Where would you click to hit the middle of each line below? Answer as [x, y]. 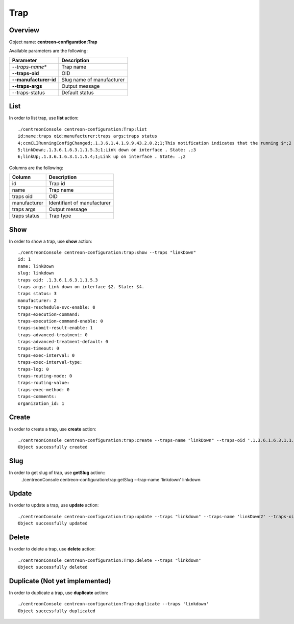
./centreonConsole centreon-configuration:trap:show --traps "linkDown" [107, 252]
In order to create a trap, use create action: [53, 429]
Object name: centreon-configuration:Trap [53, 42]
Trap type [60, 216]
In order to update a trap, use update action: [54, 505]
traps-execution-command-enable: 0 [61, 321]
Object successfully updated [53, 524]
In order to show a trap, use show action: [51, 241]
